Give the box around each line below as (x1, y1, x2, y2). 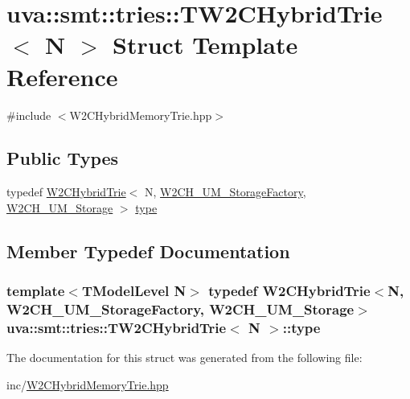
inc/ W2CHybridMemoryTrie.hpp (6, 376, 169, 393)
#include (6, 106, 51, 123)
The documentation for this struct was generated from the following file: (6, 349, 363, 366)
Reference (6, 60, 118, 93)
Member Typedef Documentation (6, 238, 290, 263)
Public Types (6, 146, 119, 171)
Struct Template (113, 28, 298, 61)
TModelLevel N (81, 281, 187, 301)
